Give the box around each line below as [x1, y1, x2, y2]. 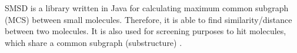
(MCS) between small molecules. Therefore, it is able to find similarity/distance [5, 13, 292, 25]
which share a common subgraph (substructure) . [5, 36, 182, 48]
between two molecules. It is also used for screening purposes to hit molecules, [5, 25, 286, 37]
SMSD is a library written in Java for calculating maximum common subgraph [5, 2, 289, 14]
